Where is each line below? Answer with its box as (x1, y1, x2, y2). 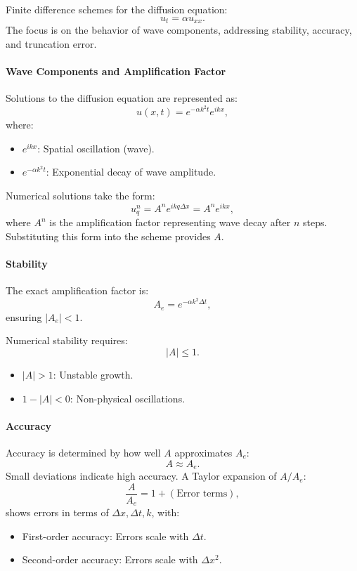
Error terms (176, 489, 228, 499)
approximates (174, 445, 233, 460)
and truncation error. (6, 36, 97, 51)
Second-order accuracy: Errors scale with (22, 552, 198, 567)
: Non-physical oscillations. (70, 390, 186, 405)
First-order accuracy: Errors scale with (22, 528, 189, 543)
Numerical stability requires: (6, 333, 128, 348)
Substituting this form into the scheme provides (6, 228, 211, 243)
